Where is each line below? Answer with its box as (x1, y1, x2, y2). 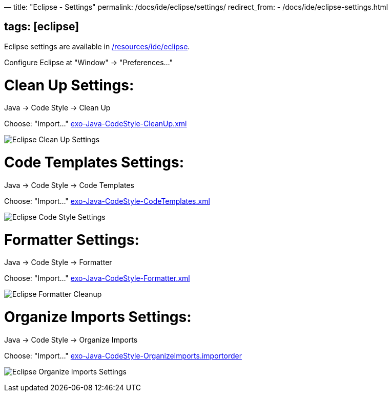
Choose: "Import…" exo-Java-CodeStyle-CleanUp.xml (4, 119, 187, 128)
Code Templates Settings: (4, 154, 184, 172)
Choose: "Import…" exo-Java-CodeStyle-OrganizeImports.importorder (4, 351, 242, 360)
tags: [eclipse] (4, 20, 79, 33)
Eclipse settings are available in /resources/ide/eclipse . (4, 42, 190, 51)
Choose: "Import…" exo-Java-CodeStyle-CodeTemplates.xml (4, 196, 210, 205)
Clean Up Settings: (4, 76, 134, 94)
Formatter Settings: (4, 231, 139, 249)
